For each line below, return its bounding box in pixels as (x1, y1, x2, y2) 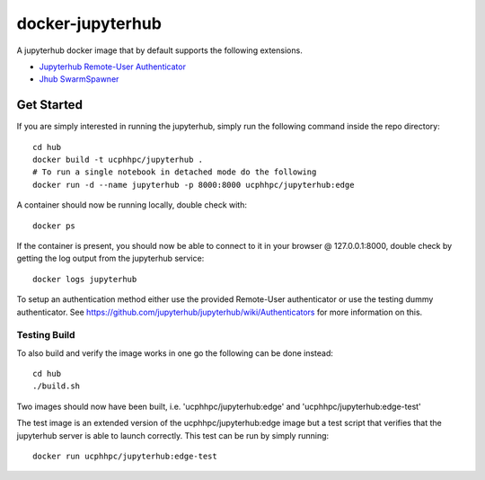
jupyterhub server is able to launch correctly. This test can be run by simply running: (16, 430, 330, 440)
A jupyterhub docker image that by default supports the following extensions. (16, 45, 303, 56)
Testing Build (16, 329, 75, 342)
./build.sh (32, 381, 81, 391)
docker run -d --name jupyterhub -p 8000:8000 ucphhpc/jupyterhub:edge (32, 180, 355, 190)
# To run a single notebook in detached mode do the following (32, 167, 317, 177)
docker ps (32, 220, 75, 231)
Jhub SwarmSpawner (39, 74, 119, 84)
